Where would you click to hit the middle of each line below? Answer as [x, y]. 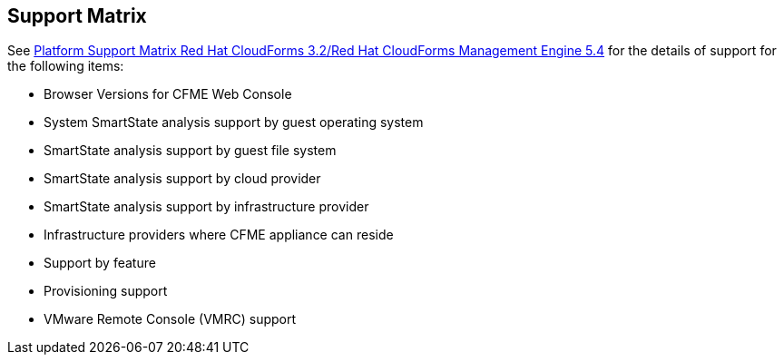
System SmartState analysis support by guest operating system [234, 122]
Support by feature [100, 263]
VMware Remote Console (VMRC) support [170, 319]
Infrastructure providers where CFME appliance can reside [219, 235]
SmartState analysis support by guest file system [190, 151]
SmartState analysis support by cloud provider [182, 179]
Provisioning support [106, 291]
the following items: [66, 66]
